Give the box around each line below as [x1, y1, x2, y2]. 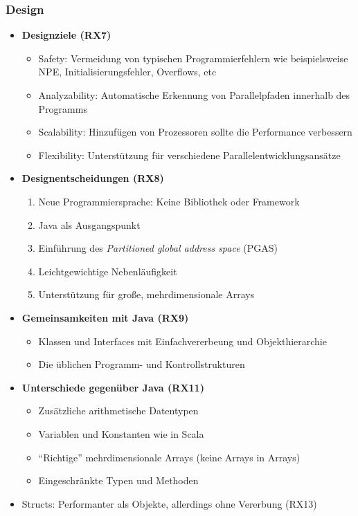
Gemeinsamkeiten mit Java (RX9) [21, 310, 189, 324]
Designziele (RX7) [21, 28, 111, 42]
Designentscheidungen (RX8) [21, 171, 164, 185]
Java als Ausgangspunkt [38, 217, 141, 232]
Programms [38, 101, 87, 116]
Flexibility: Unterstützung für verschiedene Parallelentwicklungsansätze [38, 147, 341, 162]
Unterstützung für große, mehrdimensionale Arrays [38, 287, 255, 302]
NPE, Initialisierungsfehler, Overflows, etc [38, 64, 217, 79]
